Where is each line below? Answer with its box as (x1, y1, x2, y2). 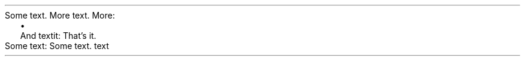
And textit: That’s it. (20, 30, 96, 41)
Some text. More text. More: (5, 10, 115, 20)
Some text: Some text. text (5, 41, 109, 51)
